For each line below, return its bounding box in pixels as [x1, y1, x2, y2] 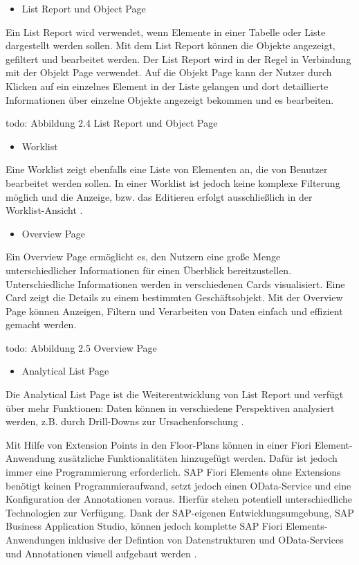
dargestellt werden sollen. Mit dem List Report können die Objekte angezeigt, [6, 38, 335, 53]
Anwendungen [6, 532, 65, 546]
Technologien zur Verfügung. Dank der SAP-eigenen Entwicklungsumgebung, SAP [6, 505, 354, 519]
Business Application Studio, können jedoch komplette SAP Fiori [6, 519, 283, 533]
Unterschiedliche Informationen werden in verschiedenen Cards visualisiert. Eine [6, 276, 345, 291]
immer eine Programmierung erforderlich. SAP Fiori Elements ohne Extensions [6, 465, 341, 479]
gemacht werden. [6, 317, 77, 332]
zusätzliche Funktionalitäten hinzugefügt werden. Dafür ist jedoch [58, 451, 338, 465]
